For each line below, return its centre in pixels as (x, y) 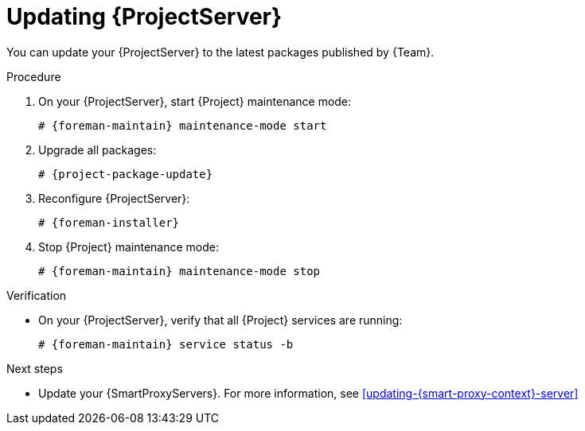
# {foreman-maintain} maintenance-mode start (183, 125)
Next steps (35, 368)
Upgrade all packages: (97, 149)
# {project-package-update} (126, 174)
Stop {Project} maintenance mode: (129, 247)
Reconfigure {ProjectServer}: (114, 198)
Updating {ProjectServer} (144, 17)
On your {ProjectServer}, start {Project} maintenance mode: (195, 101)
